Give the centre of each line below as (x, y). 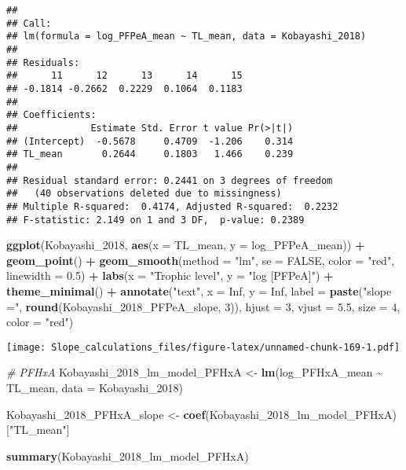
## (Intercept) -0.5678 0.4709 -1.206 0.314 (150, 141)
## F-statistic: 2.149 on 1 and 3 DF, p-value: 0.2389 (155, 220)
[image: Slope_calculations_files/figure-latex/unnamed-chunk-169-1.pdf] (203, 347)
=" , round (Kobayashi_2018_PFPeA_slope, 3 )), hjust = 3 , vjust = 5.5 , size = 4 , (203, 306)
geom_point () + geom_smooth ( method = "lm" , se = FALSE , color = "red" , (201, 260)
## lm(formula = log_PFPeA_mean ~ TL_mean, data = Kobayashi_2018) (187, 37)
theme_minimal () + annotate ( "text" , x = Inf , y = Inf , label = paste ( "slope (199, 290)
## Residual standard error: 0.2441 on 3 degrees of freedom (170, 180)
